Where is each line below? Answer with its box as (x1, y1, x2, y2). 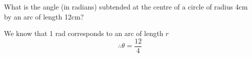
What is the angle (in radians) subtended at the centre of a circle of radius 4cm (4, 1, 248, 11)
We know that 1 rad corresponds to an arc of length (4, 28, 163, 38)
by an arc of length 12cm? (4, 11, 84, 21)
